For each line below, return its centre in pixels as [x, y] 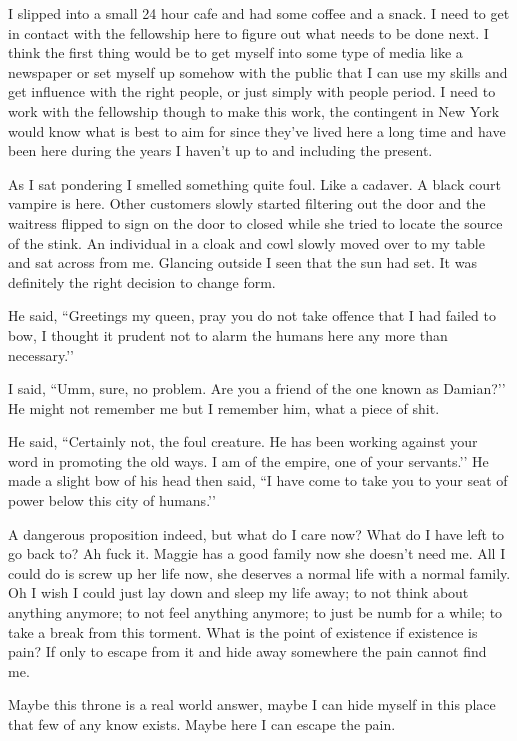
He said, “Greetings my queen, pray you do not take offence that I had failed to [252, 315]
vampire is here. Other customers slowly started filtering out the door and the [247, 203]
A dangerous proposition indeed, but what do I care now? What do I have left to [256, 533]
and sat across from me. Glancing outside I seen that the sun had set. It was [242, 262]
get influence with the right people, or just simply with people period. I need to [252, 91]
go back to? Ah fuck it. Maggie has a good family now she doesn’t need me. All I [257, 553]
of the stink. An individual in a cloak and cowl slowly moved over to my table [246, 242]
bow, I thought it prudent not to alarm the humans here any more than [228, 334]
